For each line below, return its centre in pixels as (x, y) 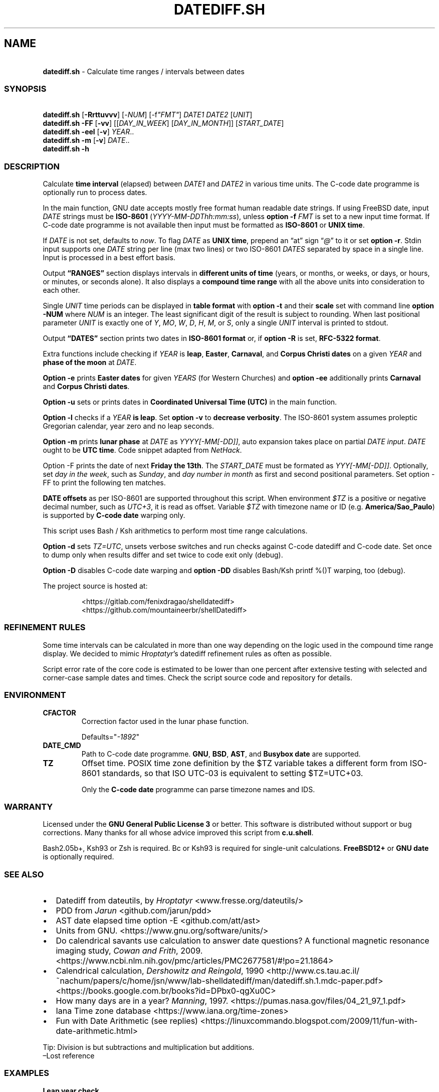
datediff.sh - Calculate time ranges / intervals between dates (144, 71)
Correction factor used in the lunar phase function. (165, 721)
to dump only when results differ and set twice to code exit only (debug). (163, 555)
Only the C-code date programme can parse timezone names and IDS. (198, 789)
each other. (61, 290)
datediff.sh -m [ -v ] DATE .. (86, 140)
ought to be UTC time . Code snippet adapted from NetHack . (142, 450)
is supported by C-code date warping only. (114, 515)
